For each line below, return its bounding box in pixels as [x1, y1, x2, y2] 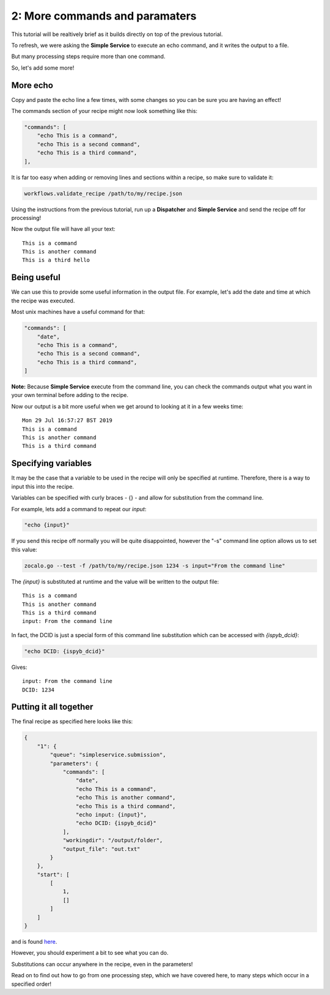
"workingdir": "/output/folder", [62, 837, 163, 844]
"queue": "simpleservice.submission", [50, 751, 166, 759]
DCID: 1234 [22, 686, 55, 693]
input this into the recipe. [11, 483, 75, 490]
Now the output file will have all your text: [11, 225, 116, 233]
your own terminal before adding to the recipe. [11, 392, 128, 399]
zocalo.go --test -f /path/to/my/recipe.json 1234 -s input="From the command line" [24, 562, 285, 569]
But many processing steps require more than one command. [11, 53, 166, 60]
